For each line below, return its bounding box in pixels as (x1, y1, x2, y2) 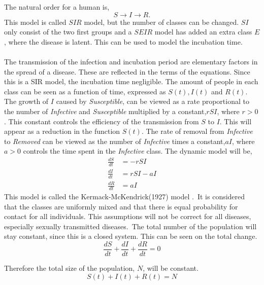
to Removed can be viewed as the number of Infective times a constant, (4, 135, 225, 146)
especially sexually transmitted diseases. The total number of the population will (4, 221, 257, 231)
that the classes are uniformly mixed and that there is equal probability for (4, 201, 238, 211)
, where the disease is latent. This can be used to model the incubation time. (4, 36, 243, 47)
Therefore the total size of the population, (4, 263, 135, 273)
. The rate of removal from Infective (141, 126, 253, 136)
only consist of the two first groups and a (4, 26, 132, 37)
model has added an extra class (154, 26, 252, 37)
